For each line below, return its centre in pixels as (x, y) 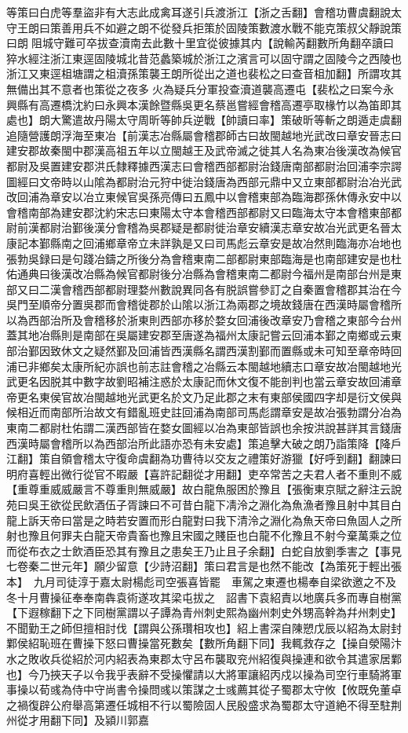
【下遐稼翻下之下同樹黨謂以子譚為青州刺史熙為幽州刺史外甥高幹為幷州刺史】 (204, 612)
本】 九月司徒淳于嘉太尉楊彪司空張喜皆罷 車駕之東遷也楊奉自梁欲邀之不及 (201, 581)
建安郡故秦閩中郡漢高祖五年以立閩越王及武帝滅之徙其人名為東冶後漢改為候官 (204, 150)
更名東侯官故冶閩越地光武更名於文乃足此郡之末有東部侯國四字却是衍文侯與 (209, 396)
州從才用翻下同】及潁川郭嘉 (78, 720)
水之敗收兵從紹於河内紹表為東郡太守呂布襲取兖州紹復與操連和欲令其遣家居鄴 (204, 658)
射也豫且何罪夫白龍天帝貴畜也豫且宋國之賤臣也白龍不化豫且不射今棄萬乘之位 (204, 535)
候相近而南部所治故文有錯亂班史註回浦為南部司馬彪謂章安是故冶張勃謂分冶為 (204, 412)
